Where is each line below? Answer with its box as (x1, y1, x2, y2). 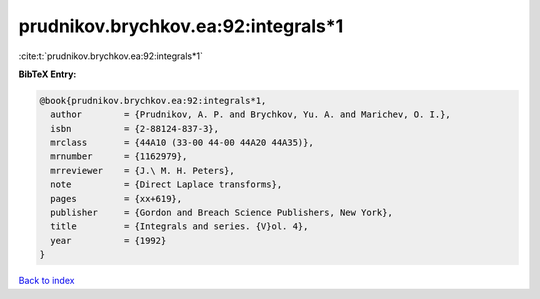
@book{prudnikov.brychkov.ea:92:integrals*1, (39, 95, 267, 106)
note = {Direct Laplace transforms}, (50, 179, 283, 190)
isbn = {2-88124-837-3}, (50, 123, 220, 134)
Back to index (18, 275, 75, 287)
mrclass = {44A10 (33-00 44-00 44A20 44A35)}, (50, 137, 314, 149)
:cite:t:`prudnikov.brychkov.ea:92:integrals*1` (18, 50, 204, 62)
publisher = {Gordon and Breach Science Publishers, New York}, (50, 207, 394, 219)
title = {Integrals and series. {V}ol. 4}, (50, 221, 309, 232)
